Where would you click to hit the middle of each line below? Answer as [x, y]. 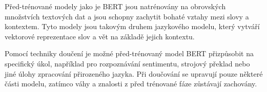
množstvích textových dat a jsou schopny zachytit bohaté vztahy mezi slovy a [127, 16]
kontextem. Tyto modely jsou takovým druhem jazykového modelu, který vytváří [132, 26]
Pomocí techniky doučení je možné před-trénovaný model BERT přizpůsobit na [129, 53]
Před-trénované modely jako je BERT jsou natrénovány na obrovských [115, 6]
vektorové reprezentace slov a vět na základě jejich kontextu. [100, 36]
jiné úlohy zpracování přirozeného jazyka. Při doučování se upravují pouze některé [134, 73]
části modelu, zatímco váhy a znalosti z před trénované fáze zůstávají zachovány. [131, 84]
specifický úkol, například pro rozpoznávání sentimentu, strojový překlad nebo [127, 63]
